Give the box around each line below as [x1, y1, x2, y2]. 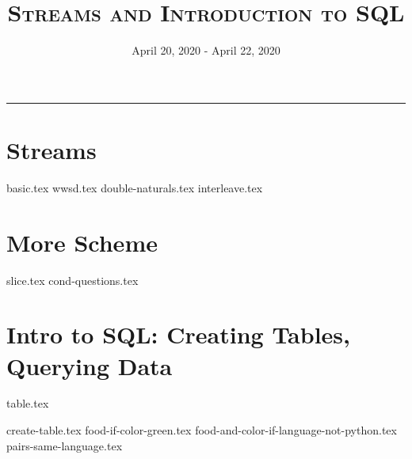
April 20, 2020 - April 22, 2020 [132, 42, 280, 59]
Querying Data [6, 349, 173, 381]
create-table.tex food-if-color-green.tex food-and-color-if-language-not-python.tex [6, 422, 397, 438]
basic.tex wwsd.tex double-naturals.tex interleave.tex [6, 179, 263, 195]
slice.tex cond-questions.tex [6, 271, 139, 288]
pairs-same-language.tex [6, 437, 123, 453]
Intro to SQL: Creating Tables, [6, 318, 350, 351]
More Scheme [6, 226, 158, 258]
